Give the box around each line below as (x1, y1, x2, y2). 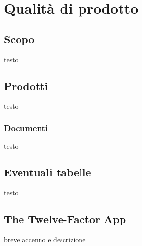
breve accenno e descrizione (4, 234, 86, 244)
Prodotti (4, 78, 48, 93)
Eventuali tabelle (4, 165, 91, 180)
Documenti (4, 121, 48, 133)
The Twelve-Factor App (4, 211, 126, 226)
